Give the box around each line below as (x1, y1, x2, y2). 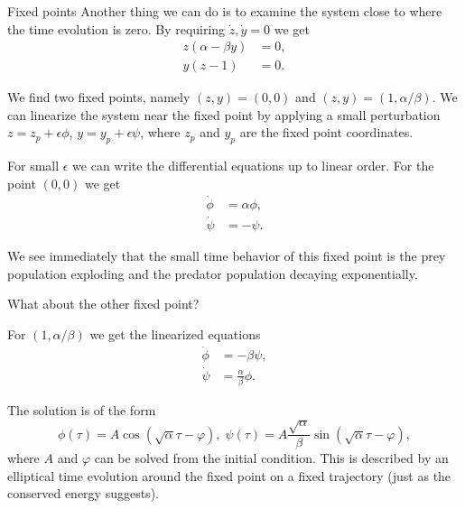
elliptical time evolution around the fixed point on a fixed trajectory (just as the (7, 466, 451, 485)
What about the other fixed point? (7, 294, 200, 313)
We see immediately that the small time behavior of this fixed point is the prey (7, 245, 446, 264)
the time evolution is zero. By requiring (7, 19, 226, 38)
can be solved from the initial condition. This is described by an (94, 449, 449, 467)
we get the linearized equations (89, 324, 261, 343)
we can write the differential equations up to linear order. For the (72, 156, 434, 175)
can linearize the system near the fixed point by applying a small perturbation (7, 105, 441, 124)
